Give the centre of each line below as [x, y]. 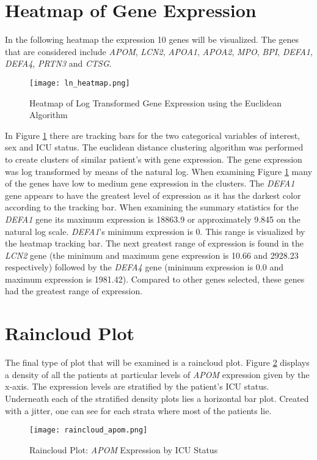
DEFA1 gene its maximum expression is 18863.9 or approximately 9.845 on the [153, 219]
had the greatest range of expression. [74, 291]
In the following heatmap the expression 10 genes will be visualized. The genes [152, 39]
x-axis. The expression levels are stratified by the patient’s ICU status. [137, 386]
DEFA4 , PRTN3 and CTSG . [58, 63]
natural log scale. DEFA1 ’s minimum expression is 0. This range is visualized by [155, 231]
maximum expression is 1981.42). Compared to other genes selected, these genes [155, 279]
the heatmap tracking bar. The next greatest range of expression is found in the [154, 243]
